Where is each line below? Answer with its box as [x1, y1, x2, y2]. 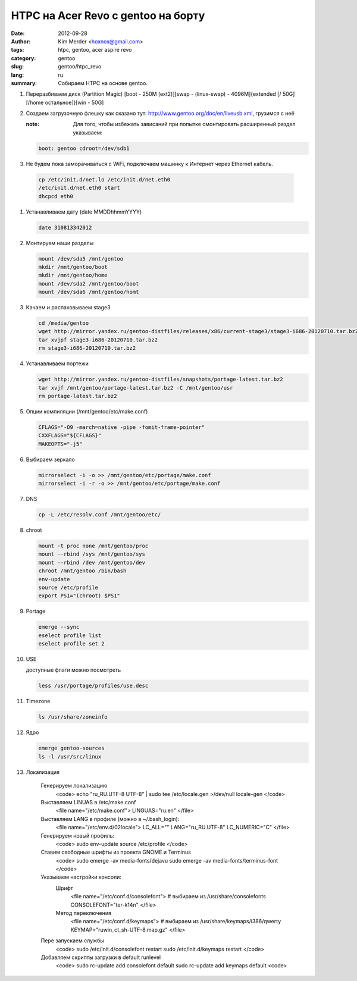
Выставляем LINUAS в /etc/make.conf [40, 798, 136, 806]
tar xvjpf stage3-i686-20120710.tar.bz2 [38, 336, 158, 343]
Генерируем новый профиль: [40, 832, 115, 839]
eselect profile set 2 [38, 640, 105, 647]
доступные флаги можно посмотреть [26, 666, 121, 673]
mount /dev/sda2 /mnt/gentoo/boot [38, 280, 139, 287]
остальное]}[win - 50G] [45, 99, 104, 106]
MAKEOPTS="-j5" [38, 440, 83, 447]
